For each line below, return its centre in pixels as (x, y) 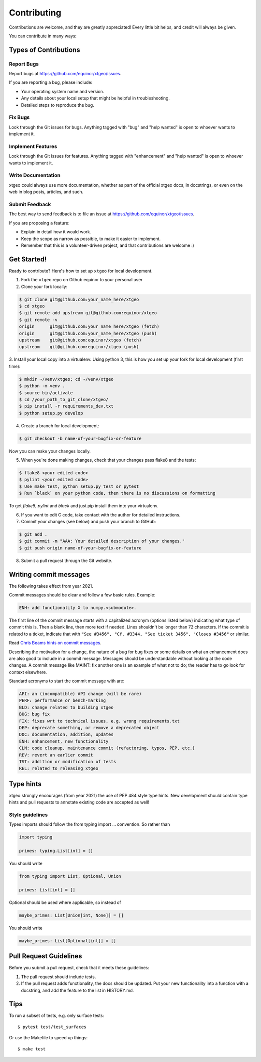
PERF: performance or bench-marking (63, 700)
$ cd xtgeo (32, 306)
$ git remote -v (38, 320)
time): (15, 366)
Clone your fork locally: (44, 287)
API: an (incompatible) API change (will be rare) (80, 694)
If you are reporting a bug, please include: (51, 82)
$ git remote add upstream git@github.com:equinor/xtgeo (88, 313)
